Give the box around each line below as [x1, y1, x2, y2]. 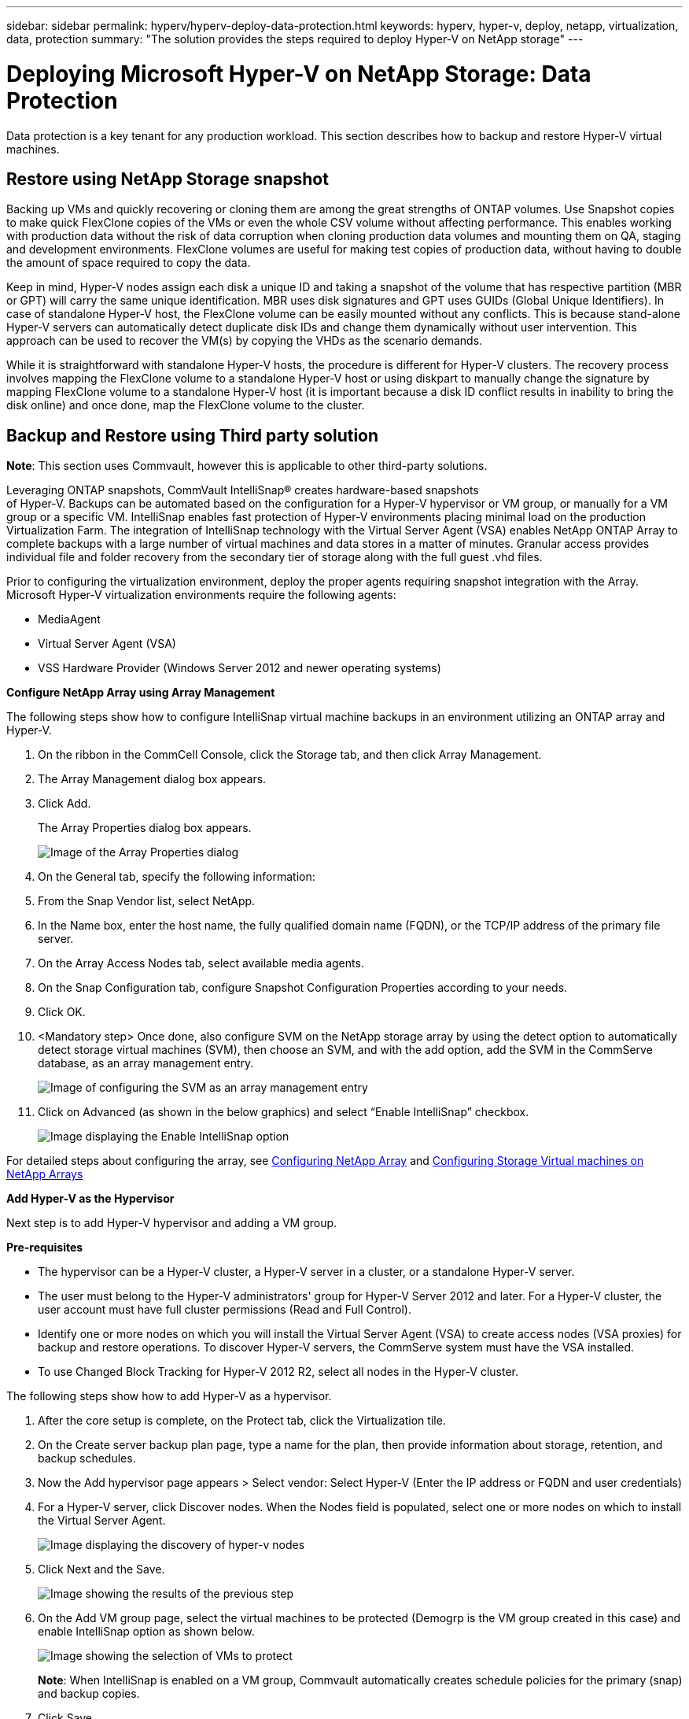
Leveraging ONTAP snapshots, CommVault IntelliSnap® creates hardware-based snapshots [6, 483, 479, 497]
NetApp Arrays [6, 1167, 83, 1181]
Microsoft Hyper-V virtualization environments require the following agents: [6, 588, 396, 602]
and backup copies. [38, 1687, 140, 1701]
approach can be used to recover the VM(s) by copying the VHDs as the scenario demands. [6, 334, 483, 348]
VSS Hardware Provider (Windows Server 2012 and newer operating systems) [38, 661, 441, 675]
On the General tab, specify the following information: [38, 870, 315, 884]
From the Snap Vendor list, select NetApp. [38, 894, 256, 908]
